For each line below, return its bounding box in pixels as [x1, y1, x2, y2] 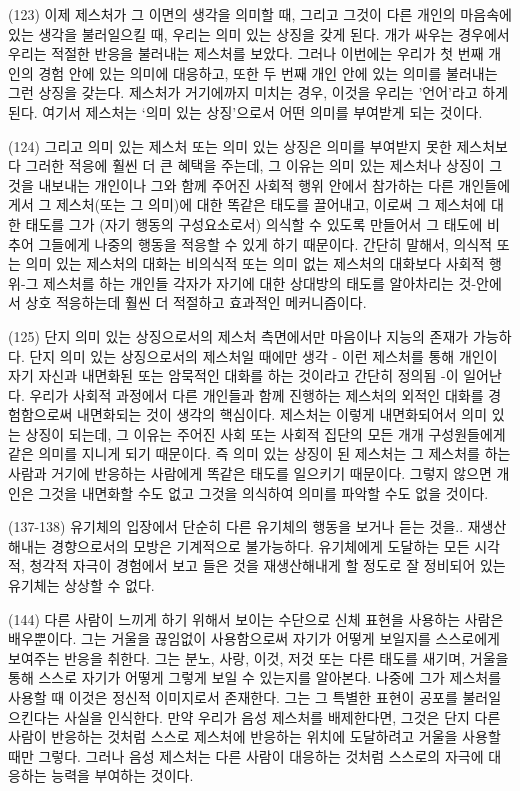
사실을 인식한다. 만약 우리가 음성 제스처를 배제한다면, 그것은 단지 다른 [64, 706, 501, 727]
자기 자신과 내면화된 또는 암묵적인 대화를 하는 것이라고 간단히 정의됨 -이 [8, 365, 459, 386]
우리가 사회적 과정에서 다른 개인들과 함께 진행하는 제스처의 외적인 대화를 [29, 384, 484, 405]
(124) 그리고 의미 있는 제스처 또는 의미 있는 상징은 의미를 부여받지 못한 [8, 135, 452, 156]
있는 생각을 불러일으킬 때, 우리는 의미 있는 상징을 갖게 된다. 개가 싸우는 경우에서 [8, 23, 510, 44]
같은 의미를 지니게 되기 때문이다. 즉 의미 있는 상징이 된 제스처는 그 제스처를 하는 [8, 443, 511, 464]
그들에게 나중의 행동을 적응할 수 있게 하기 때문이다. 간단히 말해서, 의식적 [38, 233, 493, 254]
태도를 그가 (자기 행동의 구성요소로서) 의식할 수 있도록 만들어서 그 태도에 [25, 213, 483, 234]
